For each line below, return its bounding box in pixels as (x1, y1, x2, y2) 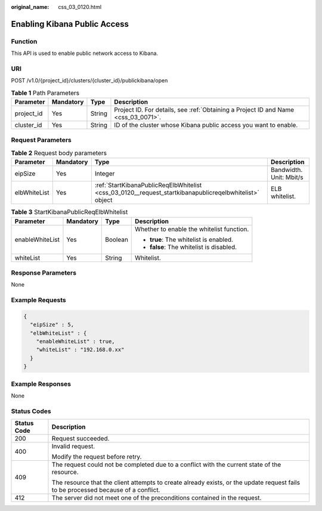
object (94, 196, 113, 204)
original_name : (11, 4, 49, 10)
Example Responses (11, 380, 72, 388)
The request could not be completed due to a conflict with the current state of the (51, 460, 281, 469)
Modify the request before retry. (51, 452, 142, 461)
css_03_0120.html (58, 4, 101, 10)
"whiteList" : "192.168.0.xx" (36, 346, 125, 353)
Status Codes (11, 407, 51, 415)
